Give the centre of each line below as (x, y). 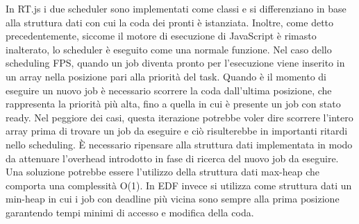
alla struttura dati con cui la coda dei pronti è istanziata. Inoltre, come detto (170, 22)
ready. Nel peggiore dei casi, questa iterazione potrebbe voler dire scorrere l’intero (179, 117)
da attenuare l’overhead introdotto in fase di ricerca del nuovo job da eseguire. (172, 158)
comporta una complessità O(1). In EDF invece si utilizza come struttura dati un (179, 185)
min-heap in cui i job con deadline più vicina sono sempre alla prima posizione (173, 199)
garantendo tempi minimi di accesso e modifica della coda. (130, 212)
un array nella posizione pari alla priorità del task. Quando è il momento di (166, 76)
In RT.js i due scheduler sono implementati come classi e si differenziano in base (176, 8)
